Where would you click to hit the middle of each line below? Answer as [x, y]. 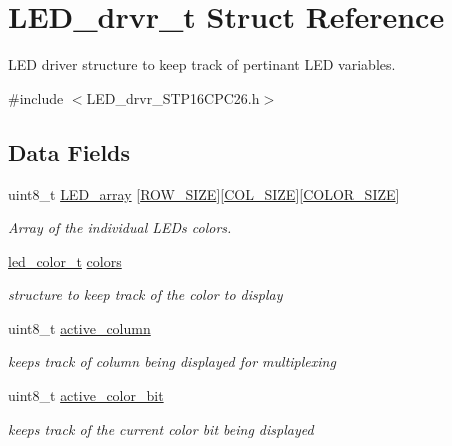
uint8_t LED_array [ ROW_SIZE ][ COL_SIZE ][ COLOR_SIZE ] [204, 193]
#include [36, 97]
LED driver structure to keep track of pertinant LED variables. [202, 64]
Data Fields [69, 151]
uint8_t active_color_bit [86, 395]
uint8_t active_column [79, 327]
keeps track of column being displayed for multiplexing [172, 361]
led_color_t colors [65, 260]
